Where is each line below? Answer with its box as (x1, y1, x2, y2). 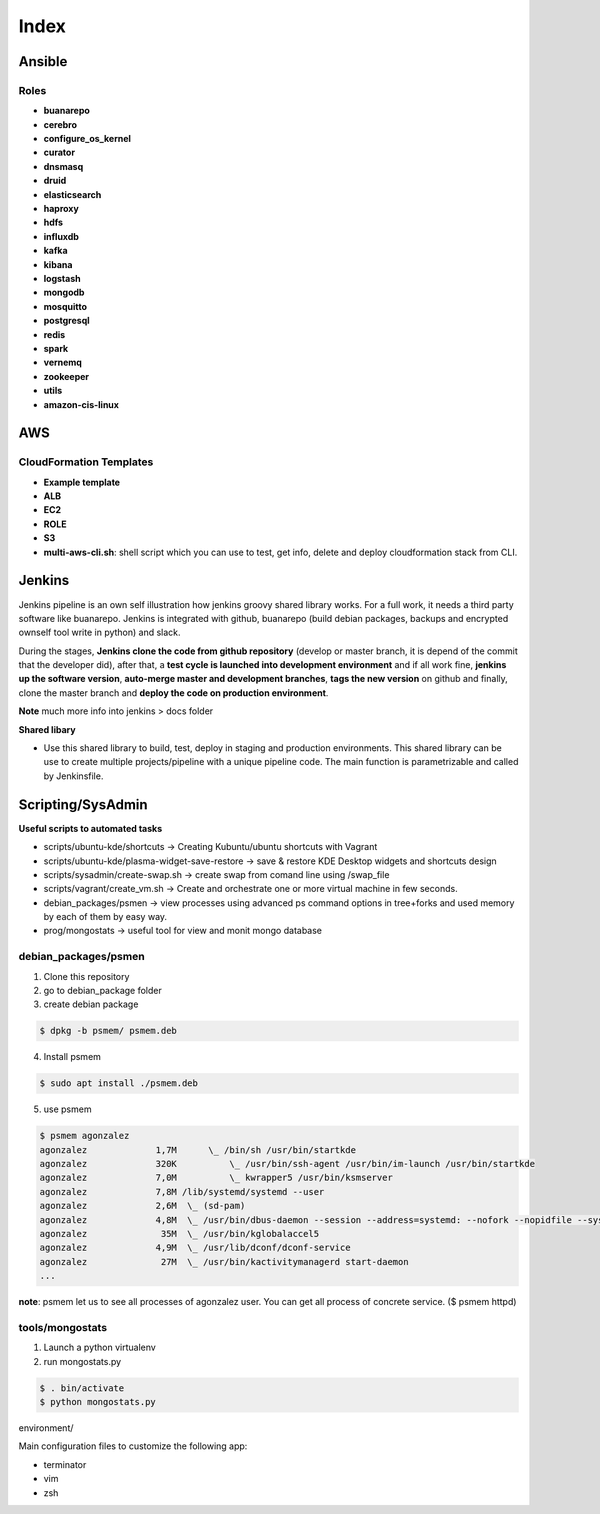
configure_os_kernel (43, 133, 132, 145)
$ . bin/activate (39, 1382, 125, 1394)
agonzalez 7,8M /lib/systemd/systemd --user (39, 1186, 325, 1197)
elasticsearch (43, 188, 102, 200)
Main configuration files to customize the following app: (18, 1440, 248, 1452)
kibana (43, 258, 73, 270)
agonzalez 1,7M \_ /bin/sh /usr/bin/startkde (39, 1144, 357, 1155)
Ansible (18, 53, 68, 70)
